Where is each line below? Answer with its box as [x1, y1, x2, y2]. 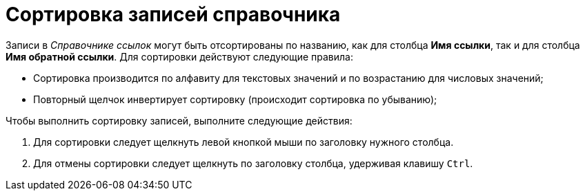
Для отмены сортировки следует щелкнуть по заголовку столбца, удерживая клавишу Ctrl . [33, 157, 473, 169]
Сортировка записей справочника [6, 3, 341, 26]
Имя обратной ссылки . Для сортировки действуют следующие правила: [6, 50, 353, 63]
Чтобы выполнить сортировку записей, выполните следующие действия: [6, 114, 353, 127]
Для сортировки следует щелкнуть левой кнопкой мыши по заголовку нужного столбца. [33, 135, 454, 148]
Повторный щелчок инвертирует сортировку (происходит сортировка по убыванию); [33, 93, 437, 105]
